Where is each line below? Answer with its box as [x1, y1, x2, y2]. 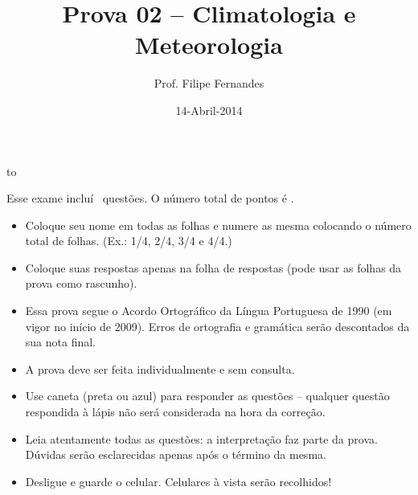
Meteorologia [135, 28, 283, 61]
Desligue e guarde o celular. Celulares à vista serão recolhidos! [25, 472, 332, 489]
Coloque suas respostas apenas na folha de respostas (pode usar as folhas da [25, 259, 402, 276]
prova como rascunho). [25, 275, 137, 292]
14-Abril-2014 [175, 101, 243, 118]
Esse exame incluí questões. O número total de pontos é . [6, 190, 294, 207]
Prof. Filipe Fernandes [154, 75, 264, 92]
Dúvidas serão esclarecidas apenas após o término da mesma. [25, 446, 326, 463]
